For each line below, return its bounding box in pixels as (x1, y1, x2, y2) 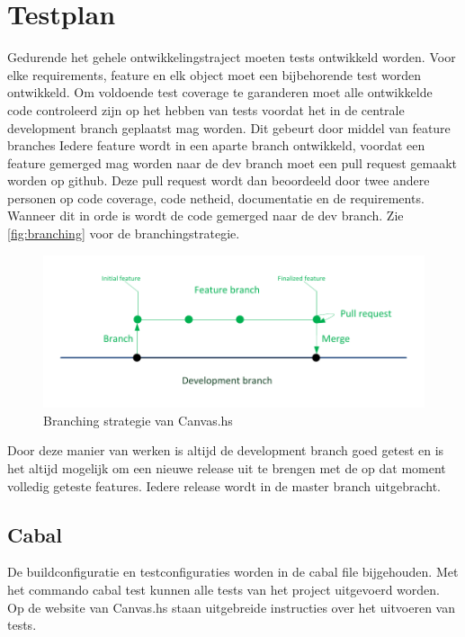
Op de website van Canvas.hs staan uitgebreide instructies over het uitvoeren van (7, 597, 455, 616)
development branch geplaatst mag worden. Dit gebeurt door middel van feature (7, 118, 451, 137)
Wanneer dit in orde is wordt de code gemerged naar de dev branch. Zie (7, 206, 404, 225)
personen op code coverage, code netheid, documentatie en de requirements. (7, 188, 425, 207)
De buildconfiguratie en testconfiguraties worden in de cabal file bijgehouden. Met (7, 562, 459, 581)
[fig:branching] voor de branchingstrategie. (7, 224, 240, 243)
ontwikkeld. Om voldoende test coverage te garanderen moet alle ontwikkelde (7, 83, 433, 102)
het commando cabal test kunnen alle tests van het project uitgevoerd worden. (7, 580, 440, 599)
